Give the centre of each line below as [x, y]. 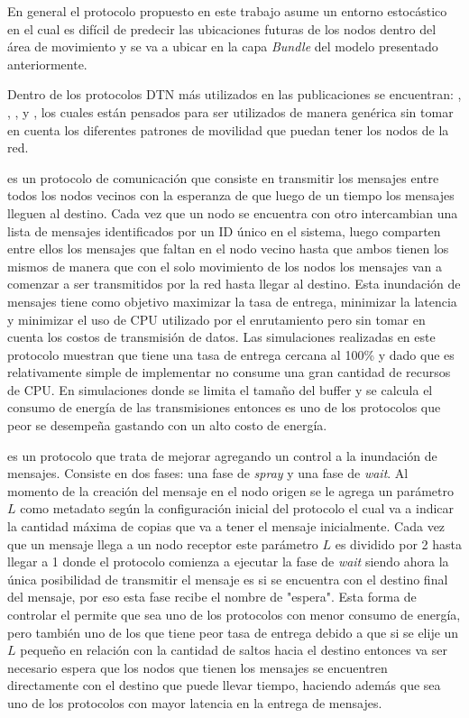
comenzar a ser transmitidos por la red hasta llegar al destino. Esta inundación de [234, 284]
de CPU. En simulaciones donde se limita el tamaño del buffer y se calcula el [220, 389]
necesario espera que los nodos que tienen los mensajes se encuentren [198, 667]
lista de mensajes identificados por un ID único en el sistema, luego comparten [224, 230]
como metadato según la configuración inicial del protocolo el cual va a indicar [237, 508]
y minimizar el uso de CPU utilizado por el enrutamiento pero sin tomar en [216, 319]
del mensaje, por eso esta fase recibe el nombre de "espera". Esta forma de [212, 597]
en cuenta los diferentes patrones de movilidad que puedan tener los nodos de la [228, 129]
